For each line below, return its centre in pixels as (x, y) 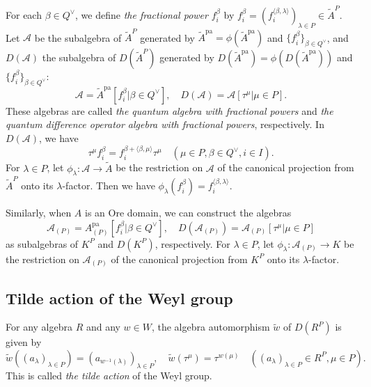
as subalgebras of (42, 243)
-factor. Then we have (109, 185)
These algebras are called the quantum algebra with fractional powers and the (169, 110)
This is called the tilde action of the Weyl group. (109, 375)
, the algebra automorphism (211, 327)
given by (24, 342)
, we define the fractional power (142, 14)
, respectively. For (192, 243)
